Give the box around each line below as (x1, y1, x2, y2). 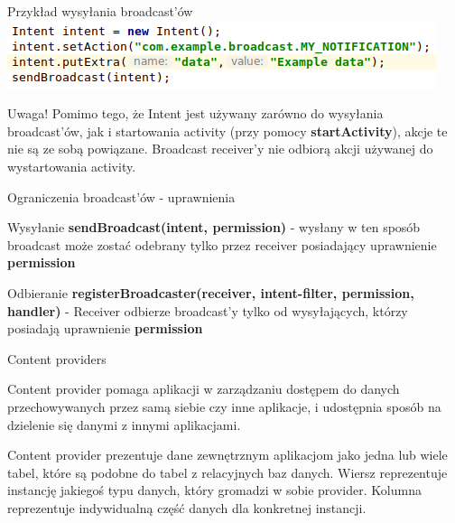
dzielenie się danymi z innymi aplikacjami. (7, 415, 241, 434)
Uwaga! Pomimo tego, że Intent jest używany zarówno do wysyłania (7, 104, 384, 123)
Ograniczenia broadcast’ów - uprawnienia (7, 187, 236, 206)
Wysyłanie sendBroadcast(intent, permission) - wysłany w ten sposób (7, 218, 421, 237)
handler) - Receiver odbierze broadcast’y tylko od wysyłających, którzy (7, 301, 408, 320)
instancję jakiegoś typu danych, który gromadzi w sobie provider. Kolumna (7, 481, 422, 500)
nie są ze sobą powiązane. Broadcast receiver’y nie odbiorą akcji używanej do (7, 139, 433, 158)
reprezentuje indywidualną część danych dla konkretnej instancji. (7, 498, 367, 517)
